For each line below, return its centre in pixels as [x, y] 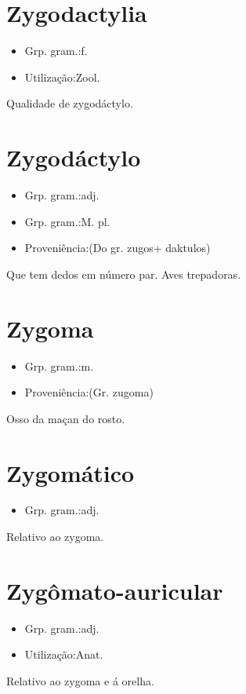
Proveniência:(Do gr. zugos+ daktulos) [118, 248]
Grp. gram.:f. [56, 51]
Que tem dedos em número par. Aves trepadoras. [124, 274]
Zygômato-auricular [115, 590]
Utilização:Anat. [64, 654]
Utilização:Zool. [62, 77]
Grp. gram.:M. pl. [67, 221]
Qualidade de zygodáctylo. [70, 103]
